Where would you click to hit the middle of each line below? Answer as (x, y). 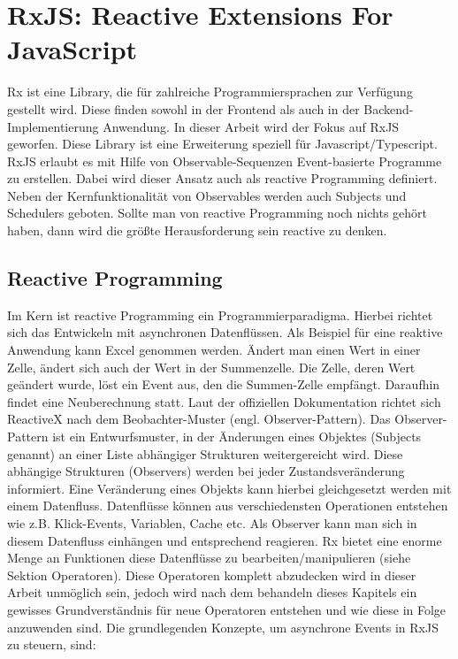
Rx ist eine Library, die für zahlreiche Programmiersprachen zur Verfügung (210, 92)
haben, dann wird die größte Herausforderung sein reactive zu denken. (197, 230)
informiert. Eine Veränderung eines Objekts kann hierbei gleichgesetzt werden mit (229, 488)
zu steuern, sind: (52, 644)
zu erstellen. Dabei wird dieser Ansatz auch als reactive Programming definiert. (222, 178)
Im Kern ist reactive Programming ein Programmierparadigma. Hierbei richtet (220, 314)
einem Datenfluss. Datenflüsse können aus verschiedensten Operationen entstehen (228, 506)
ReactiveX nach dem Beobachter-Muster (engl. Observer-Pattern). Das (199, 419)
